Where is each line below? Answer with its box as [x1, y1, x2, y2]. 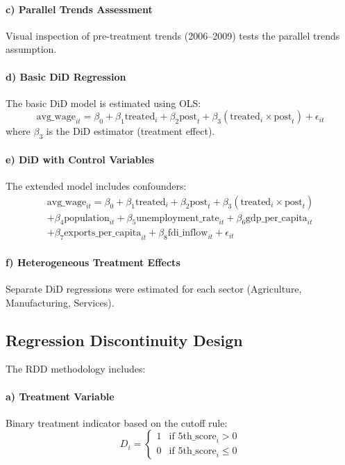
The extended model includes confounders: [6, 178, 187, 193]
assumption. [6, 42, 57, 56]
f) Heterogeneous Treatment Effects [6, 254, 180, 269]
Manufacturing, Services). [6, 295, 115, 309]
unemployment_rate [136, 213, 219, 223]
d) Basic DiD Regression [6, 69, 126, 83]
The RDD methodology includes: [6, 361, 146, 376]
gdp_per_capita [246, 213, 308, 223]
